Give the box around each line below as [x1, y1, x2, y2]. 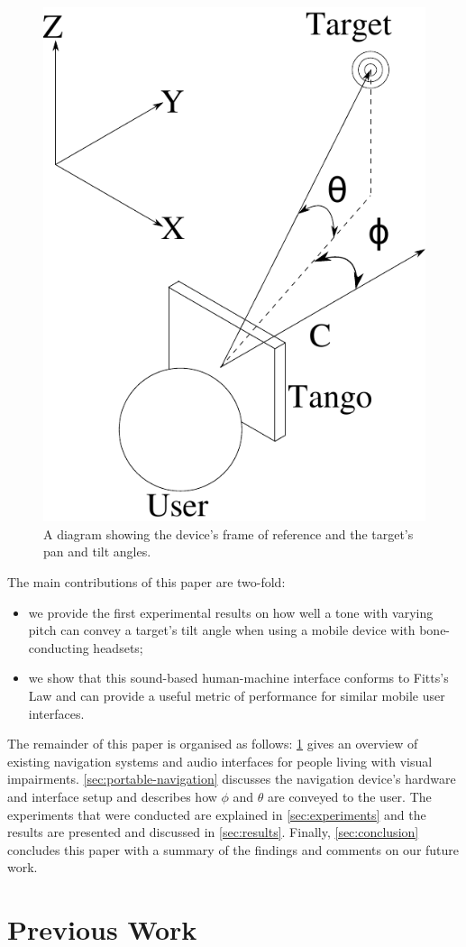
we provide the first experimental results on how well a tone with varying [28, 602, 434, 621]
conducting [28, 638, 89, 657]
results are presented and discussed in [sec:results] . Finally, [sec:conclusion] [7, 823, 419, 841]
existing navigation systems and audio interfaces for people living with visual [7, 751, 433, 770]
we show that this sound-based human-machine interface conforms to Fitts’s [28, 668, 449, 687]
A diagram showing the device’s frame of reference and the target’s [43, 524, 414, 543]
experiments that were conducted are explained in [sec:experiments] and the [7, 804, 426, 823]
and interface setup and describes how [7, 786, 217, 805]
